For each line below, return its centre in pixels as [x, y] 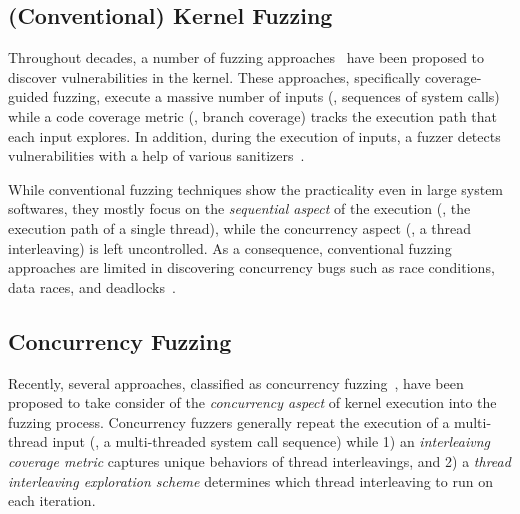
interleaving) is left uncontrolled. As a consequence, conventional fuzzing [230, 247]
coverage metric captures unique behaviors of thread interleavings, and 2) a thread [259, 460]
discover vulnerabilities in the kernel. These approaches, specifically [214, 76]
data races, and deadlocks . [92, 286]
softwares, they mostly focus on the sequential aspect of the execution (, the [239, 208]
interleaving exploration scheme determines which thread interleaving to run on [250, 480]
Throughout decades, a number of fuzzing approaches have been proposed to [246, 57]
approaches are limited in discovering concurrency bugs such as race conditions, [251, 267]
